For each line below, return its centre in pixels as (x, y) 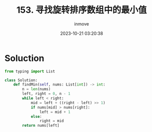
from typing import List (30, 71)
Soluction (24, 58)
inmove (82, 24)
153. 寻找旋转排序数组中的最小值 (82, 10)
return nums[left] (41, 126)
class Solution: (21, 80)
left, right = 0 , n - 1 (46, 94)
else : (36, 116)
